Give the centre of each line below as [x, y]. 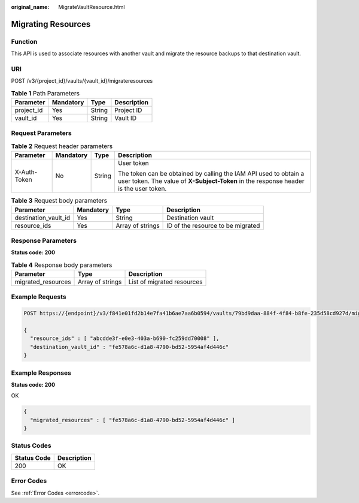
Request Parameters [41, 133]
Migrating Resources [51, 24]
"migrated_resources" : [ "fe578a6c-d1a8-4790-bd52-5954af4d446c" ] [133, 420]
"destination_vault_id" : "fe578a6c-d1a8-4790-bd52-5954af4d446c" [130, 347]
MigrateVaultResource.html [92, 7]
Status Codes [31, 445]
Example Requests [39, 297]
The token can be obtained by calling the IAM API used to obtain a [211, 174]
